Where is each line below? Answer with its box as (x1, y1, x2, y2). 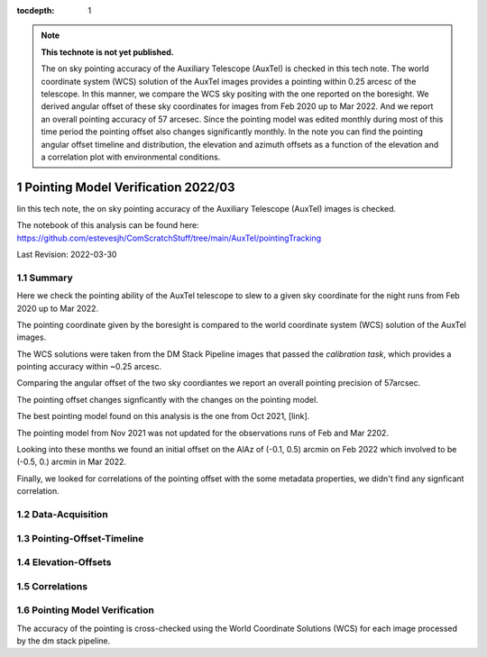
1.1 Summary (16, 271, 73, 284)
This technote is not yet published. (41, 46, 175, 58)
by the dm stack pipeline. (16, 635, 111, 646)
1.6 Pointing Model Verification (16, 604, 155, 616)
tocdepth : (16, 5, 55, 15)
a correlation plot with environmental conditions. (41, 151, 221, 162)
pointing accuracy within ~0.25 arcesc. (16, 361, 162, 372)
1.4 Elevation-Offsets (16, 556, 112, 569)
